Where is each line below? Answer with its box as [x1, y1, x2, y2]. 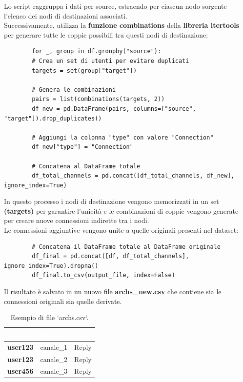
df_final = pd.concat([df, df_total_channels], [32, 253, 189, 260]
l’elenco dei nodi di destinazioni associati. [4, 10, 128, 20]
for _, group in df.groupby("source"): [32, 48, 162, 55]
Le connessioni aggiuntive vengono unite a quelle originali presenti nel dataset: [4, 225, 239, 235]
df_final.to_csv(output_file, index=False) [32, 272, 175, 279]
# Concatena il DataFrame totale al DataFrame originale [32, 243, 221, 250]
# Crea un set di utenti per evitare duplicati [32, 57, 189, 64]
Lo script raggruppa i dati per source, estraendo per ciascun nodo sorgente [4, 1, 227, 11]
